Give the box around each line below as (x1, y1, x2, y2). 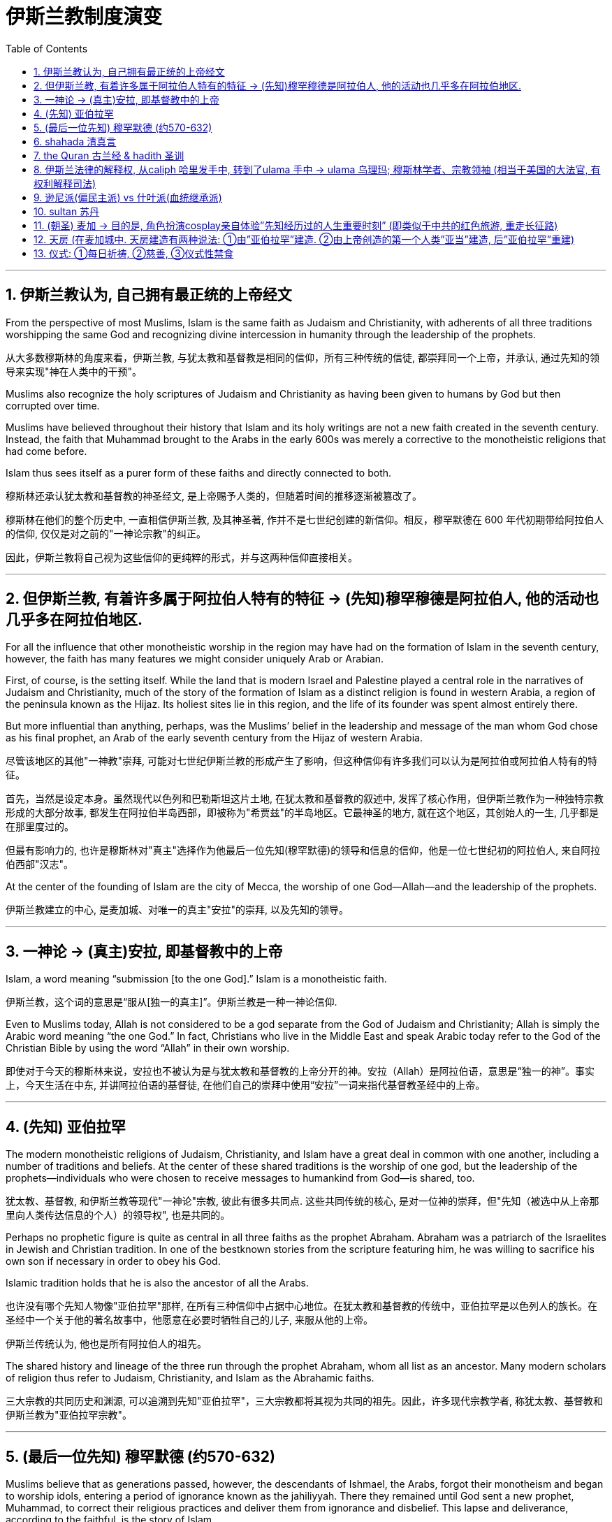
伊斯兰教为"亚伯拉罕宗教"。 (6, 1409, 133, 1421)
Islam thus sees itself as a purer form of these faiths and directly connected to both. (6, 466, 392, 479)
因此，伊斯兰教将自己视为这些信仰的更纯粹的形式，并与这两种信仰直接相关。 (6, 551, 358, 563)
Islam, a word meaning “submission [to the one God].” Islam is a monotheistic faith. (6, 973, 387, 985)
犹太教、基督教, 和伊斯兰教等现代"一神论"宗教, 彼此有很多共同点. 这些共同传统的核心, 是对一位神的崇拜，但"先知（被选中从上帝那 (6, 1195, 599, 1208)
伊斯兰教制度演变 (6, 5, 163, 29)
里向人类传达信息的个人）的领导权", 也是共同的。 (6, 1209, 231, 1222)
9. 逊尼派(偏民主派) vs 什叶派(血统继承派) (34, 191, 222, 203)
